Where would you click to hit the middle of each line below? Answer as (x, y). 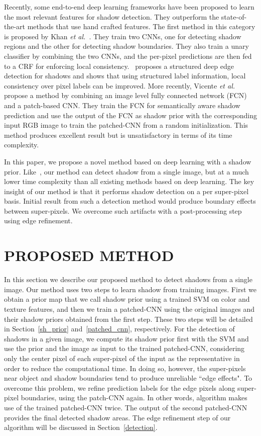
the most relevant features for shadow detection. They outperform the (112, 16)
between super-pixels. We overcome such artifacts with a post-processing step (123, 210)
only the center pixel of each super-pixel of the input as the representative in (122, 358)
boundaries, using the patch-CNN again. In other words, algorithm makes (134, 398)
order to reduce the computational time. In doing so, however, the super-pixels (125, 368)
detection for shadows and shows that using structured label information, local (125, 76)
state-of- (234, 16)
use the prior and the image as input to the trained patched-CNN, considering (124, 348)
